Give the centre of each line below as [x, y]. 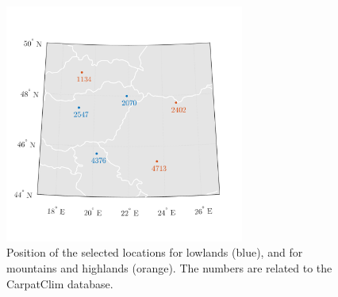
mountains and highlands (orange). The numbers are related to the [169, 267]
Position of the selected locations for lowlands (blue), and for [155, 252]
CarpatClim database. [60, 283]
